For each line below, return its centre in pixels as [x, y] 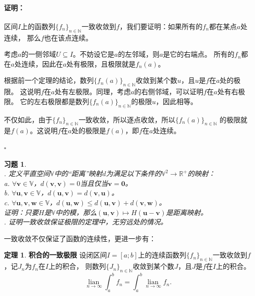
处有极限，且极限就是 [101, 63]
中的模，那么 [76, 212]
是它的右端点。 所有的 [199, 54]
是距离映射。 [187, 212]
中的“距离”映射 [78, 173]
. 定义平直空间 [27, 173]
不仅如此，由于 [28, 119]
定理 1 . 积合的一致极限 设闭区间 [55, 255]
